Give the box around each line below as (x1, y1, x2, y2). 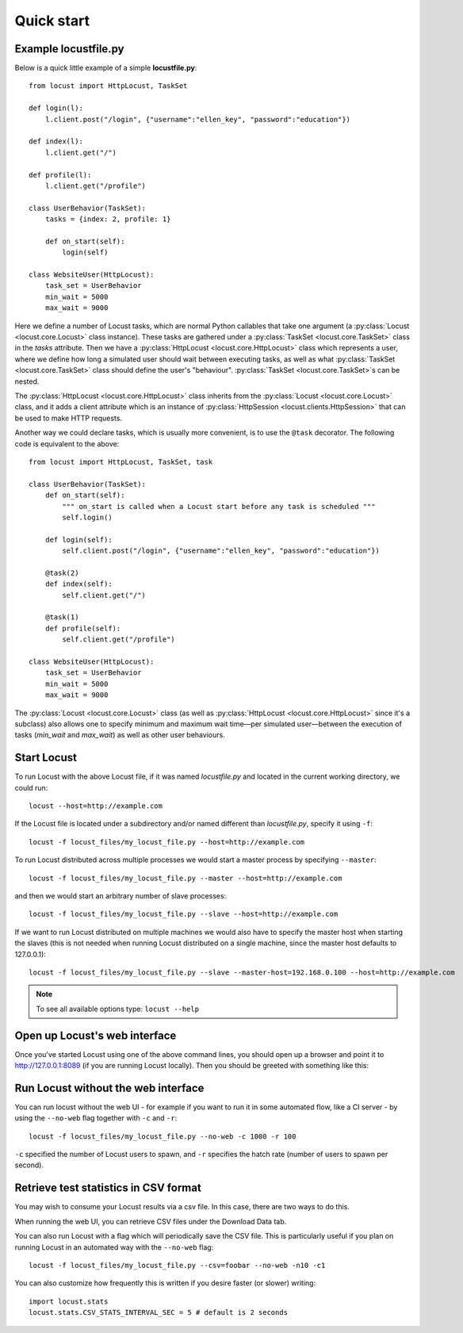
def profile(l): (29, 170, 92, 179)
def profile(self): (44, 623, 121, 633)
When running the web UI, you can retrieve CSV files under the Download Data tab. (14, 1216, 287, 1226)
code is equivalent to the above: (14, 439, 120, 448)
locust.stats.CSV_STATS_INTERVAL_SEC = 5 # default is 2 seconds (29, 1308, 289, 1317)
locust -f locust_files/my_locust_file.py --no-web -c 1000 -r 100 (29, 1132, 297, 1141)
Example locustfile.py (14, 42, 124, 56)
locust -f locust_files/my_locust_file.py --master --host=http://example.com (29, 873, 342, 883)
